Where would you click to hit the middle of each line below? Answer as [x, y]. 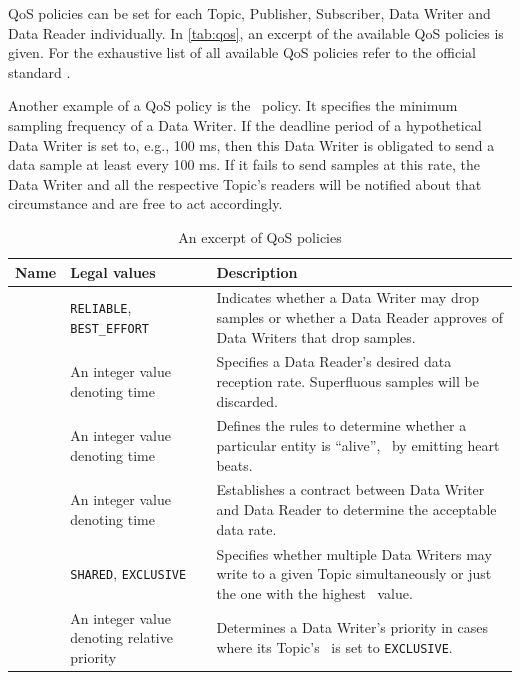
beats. [234, 464]
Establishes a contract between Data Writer [350, 489]
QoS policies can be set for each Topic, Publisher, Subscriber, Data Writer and [249, 13]
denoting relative [121, 637]
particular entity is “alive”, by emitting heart [358, 445]
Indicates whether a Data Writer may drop [347, 297]
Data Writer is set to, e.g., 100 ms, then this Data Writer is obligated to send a [251, 144]
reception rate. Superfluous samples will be [347, 381]
